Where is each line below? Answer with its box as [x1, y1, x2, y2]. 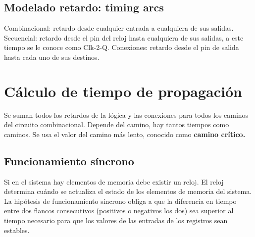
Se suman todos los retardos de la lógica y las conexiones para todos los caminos [4, 109, 249, 120]
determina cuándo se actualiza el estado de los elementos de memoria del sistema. [4, 186, 252, 196]
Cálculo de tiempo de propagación [4, 81, 242, 101]
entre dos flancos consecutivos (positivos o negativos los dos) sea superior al [4, 205, 234, 216]
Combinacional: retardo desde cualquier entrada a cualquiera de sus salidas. [4, 23, 234, 33]
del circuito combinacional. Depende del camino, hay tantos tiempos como [4, 119, 229, 130]
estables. [4, 225, 30, 235]
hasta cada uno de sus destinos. [4, 51, 100, 62]
